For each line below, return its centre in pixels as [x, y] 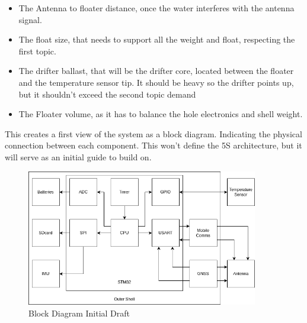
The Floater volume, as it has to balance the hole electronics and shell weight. [161, 114]
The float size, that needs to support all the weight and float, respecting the [157, 39]
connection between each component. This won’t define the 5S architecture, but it [153, 145]
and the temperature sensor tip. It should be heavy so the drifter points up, [156, 82]
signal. [30, 19]
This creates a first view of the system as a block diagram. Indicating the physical [153, 133]
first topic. [37, 51]
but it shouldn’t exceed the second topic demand [107, 94]
